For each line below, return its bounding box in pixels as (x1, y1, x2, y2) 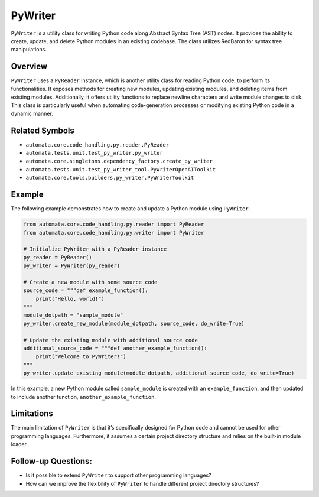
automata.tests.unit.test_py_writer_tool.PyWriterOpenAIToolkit (25, 166, 216, 173)
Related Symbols (11, 125, 75, 135)
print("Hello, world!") (35, 295, 105, 302)
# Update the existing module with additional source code (23, 337, 198, 343)
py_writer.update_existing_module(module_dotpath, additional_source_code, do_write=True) (23, 370, 295, 376)
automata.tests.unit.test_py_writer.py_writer (25, 150, 163, 157)
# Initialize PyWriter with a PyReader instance (23, 246, 167, 252)
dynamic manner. (11, 110, 53, 117)
